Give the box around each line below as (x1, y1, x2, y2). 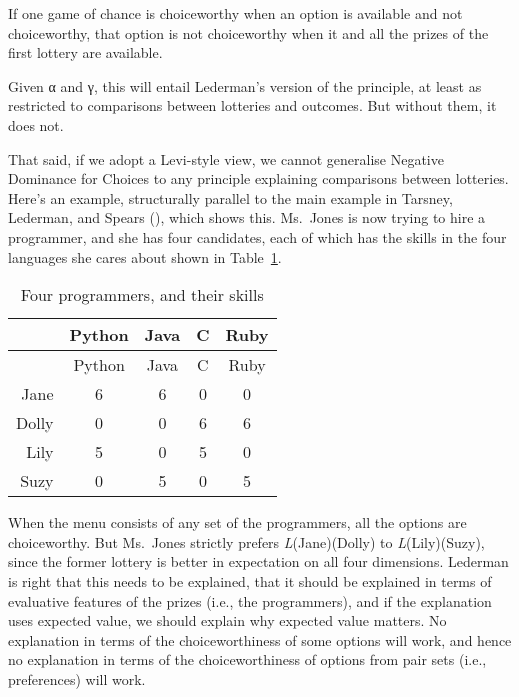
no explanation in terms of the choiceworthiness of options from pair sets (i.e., (8, 649, 487, 670)
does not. (8, 114, 64, 135)
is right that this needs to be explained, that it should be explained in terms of (8, 570, 492, 591)
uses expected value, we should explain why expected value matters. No (8, 610, 447, 631)
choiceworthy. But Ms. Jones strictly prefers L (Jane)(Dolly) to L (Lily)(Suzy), (8, 531, 485, 552)
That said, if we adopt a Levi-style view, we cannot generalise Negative (8, 148, 444, 169)
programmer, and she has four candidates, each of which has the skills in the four (8, 226, 507, 247)
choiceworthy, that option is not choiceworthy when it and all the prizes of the (8, 22, 489, 43)
